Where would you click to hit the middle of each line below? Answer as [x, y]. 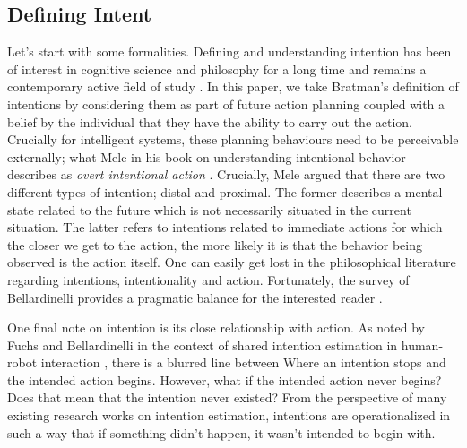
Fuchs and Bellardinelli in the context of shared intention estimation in [203, 345]
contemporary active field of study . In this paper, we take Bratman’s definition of [233, 86]
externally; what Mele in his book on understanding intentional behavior [207, 156]
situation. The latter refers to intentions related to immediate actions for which [225, 227]
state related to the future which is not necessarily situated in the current [209, 209]
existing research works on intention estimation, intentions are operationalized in [229, 415]
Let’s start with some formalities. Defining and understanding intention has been [229, 52]
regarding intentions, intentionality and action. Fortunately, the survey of [208, 279]
